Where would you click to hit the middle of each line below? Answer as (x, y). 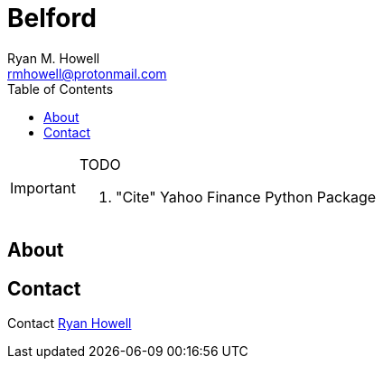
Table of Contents (61, 89)
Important (43, 188)
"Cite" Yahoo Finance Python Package (246, 197)
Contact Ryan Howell (70, 324)
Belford (52, 18)
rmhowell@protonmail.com (87, 73)
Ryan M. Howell (54, 58)
